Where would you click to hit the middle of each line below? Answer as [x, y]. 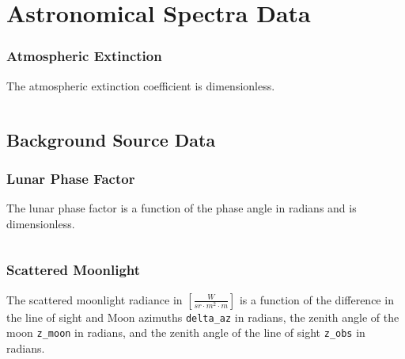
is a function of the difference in [316, 299]
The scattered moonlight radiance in [95, 299]
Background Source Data [111, 139]
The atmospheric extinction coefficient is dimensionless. [141, 85]
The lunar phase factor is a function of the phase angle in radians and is [182, 208]
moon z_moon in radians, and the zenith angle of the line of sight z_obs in [186, 332]
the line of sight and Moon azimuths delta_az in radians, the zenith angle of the [203, 317]
